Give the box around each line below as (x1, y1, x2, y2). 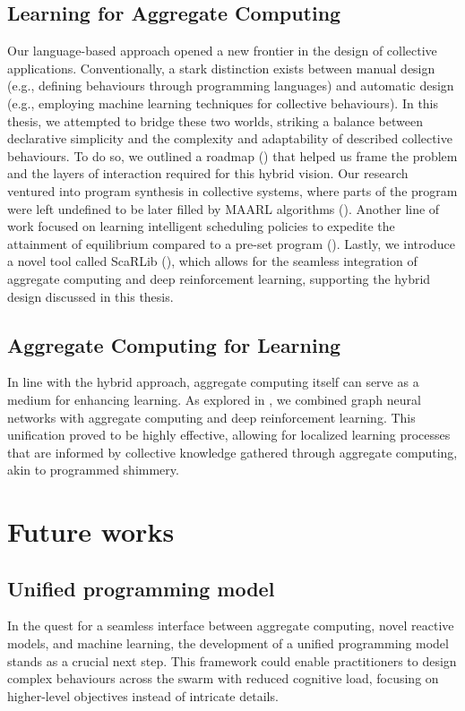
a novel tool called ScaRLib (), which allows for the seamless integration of (7, 252, 418, 270)
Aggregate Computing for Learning (7, 330, 341, 358)
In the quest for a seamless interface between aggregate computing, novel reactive (7, 616, 454, 635)
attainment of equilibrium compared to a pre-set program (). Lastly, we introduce (7, 234, 455, 253)
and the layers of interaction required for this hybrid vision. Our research (7, 164, 409, 183)
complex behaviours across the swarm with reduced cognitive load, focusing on (7, 669, 439, 688)
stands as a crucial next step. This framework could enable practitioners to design (7, 651, 457, 670)
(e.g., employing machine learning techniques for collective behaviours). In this (7, 93, 439, 112)
